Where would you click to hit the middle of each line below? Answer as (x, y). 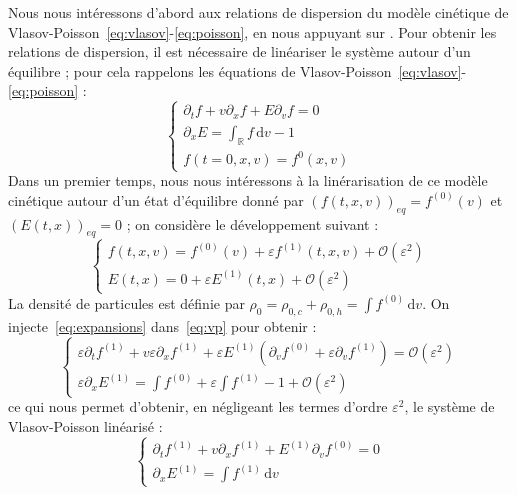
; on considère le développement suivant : (252, 223)
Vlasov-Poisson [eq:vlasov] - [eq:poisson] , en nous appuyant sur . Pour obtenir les (252, 31)
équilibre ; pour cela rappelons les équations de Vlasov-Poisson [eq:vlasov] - (237, 70)
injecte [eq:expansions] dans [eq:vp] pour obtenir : (162, 325)
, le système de (449, 406)
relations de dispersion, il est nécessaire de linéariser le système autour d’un (239, 51)
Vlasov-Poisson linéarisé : (85, 425)
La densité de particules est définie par (126, 302)
